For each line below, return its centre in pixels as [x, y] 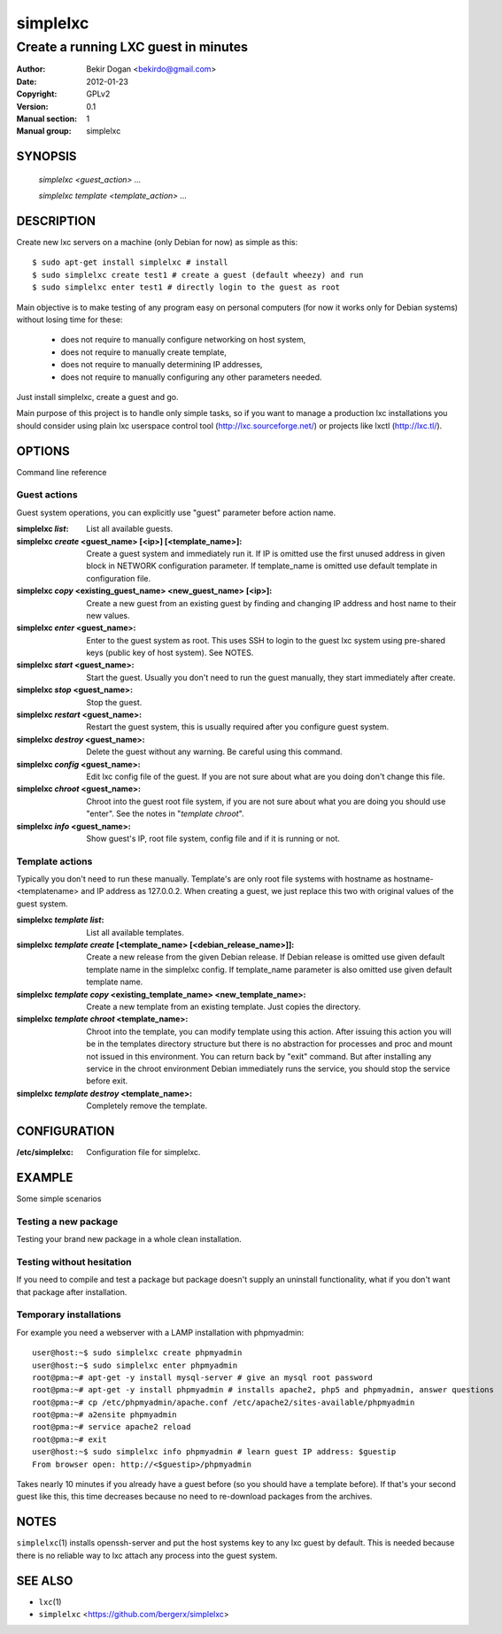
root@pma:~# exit [70, 1439]
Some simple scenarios [59, 1199]
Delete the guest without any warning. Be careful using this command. [214, 751]
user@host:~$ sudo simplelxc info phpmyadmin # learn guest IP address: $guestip [214, 1452]
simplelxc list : [42, 529]
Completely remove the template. [147, 1106]
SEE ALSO [45, 1580]
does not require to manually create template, [144, 352]
